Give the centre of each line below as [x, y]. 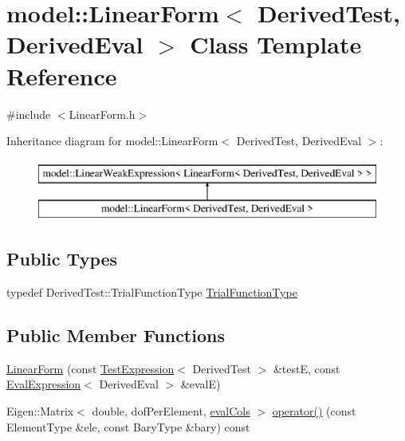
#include [29, 114]
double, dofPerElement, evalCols [171, 411]
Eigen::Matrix [40, 411]
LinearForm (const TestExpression [90, 368]
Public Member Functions [116, 335]
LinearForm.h [102, 114]
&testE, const [307, 368]
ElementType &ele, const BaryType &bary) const [128, 426]
